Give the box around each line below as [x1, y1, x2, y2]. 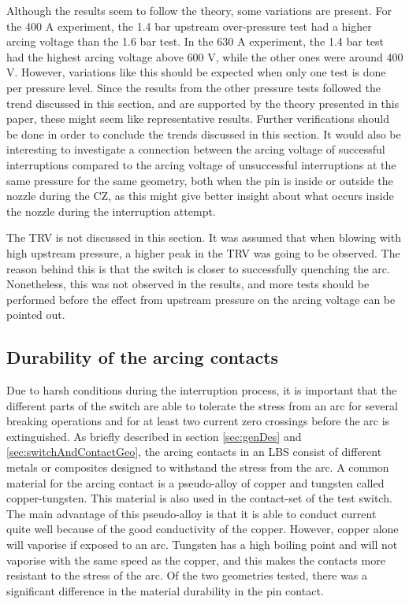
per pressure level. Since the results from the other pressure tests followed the [6, 79, 381, 95]
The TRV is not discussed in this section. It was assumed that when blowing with [6, 229, 401, 246]
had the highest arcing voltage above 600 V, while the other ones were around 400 [6, 48, 403, 65]
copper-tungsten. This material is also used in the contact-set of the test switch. [6, 490, 392, 506]
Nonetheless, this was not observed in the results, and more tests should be [6, 276, 370, 292]
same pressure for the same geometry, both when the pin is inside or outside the [6, 172, 393, 188]
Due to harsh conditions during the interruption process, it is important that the [6, 382, 397, 398]
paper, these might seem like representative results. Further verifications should [6, 110, 389, 127]
